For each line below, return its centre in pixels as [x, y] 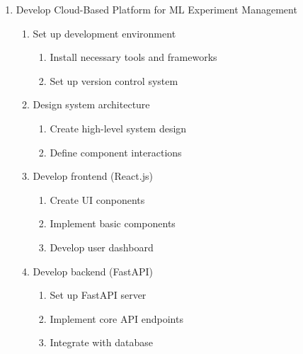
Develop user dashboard [102, 247]
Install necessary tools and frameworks [133, 57]
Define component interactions [116, 152]
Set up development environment [104, 33]
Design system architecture [91, 104]
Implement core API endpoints [116, 318]
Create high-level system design [118, 128]
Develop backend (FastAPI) [93, 271]
